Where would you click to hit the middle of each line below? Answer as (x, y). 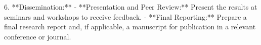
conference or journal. (38, 36)
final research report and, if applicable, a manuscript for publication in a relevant (130, 27)
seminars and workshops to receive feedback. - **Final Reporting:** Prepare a (125, 16)
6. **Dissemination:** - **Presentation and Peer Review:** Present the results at (131, 7)
